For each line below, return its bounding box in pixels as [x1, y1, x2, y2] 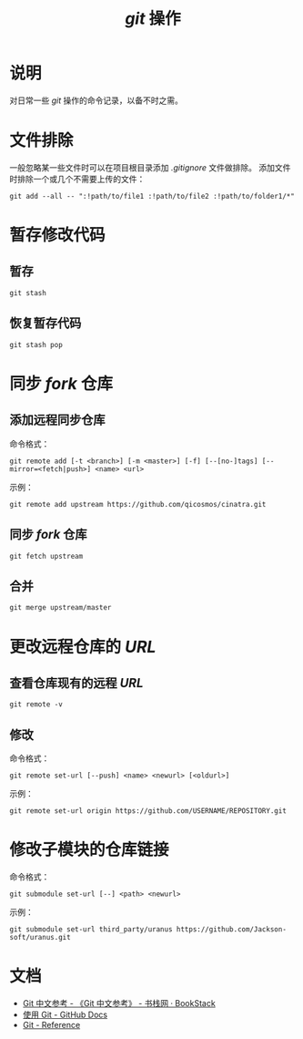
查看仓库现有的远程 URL [9, 675, 144, 691]
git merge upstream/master [9, 603, 112, 612]
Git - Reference [22, 1020, 81, 1030]
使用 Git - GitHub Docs [22, 1009, 107, 1020]
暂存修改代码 [9, 225, 106, 246]
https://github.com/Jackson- [176, 925, 287, 934]
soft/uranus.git [9, 933, 71, 942]
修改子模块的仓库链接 [9, 839, 170, 860]
